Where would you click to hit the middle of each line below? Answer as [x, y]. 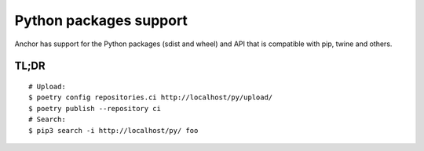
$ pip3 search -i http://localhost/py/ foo [113, 130]
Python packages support [101, 20]
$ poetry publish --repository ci [95, 108]
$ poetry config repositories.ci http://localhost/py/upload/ [151, 97]
